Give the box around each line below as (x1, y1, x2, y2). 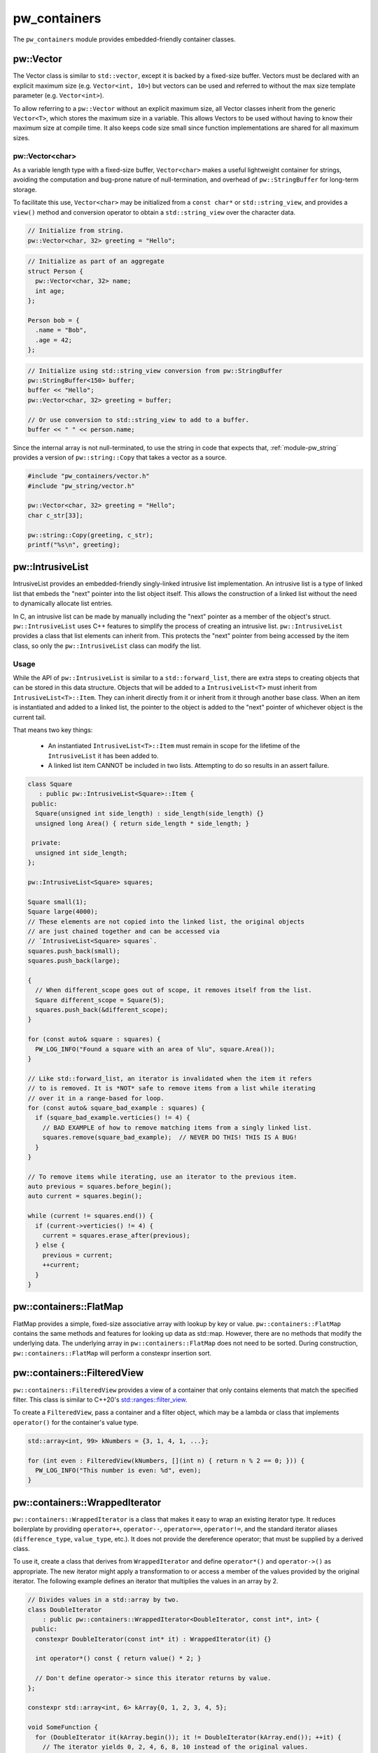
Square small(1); (27, 898, 87, 906)
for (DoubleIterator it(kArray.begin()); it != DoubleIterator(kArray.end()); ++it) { (35, 1733, 342, 1741)
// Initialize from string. (27, 226, 124, 235)
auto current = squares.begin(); (27, 1192, 143, 1200)
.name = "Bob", (35, 326, 87, 334)
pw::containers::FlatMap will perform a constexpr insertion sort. (13, 1348, 212, 1357)
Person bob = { (27, 316, 80, 324)
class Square (27, 780, 73, 788)
